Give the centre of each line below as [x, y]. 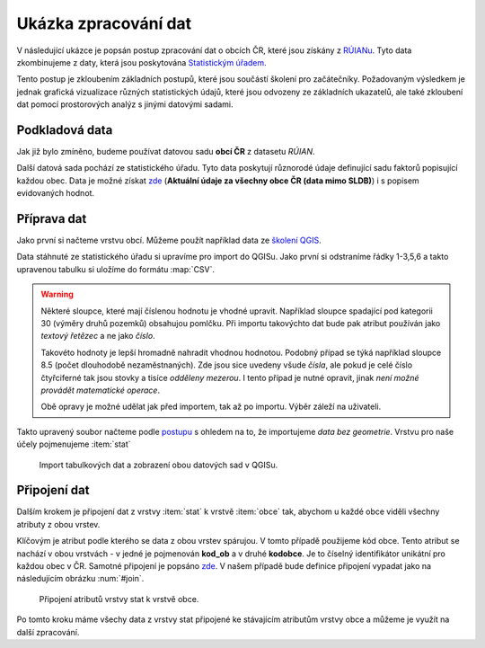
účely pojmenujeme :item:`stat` [74, 444]
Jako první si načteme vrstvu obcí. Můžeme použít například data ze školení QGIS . [169, 240]
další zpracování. [48, 632]
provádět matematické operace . [101, 390]
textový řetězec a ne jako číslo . [98, 336]
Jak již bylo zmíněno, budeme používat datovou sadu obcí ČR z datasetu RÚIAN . [166, 152]
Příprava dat [52, 219]
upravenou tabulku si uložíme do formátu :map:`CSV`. [116, 269]
